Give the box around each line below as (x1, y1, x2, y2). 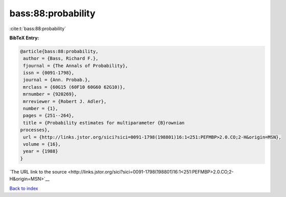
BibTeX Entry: (9, 35, 39, 41)
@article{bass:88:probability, (20, 48, 99, 54)
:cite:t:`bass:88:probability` (9, 26, 66, 32)
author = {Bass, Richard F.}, (23, 56, 99, 61)
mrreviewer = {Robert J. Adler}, (23, 98, 107, 104)
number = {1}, (23, 106, 58, 112)
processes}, (20, 127, 51, 133)
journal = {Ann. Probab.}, (23, 77, 90, 83)
